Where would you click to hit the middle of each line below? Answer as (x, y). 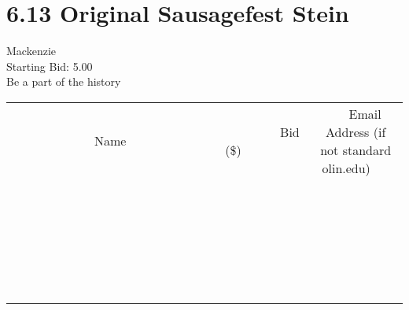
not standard (356, 149)
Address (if (356, 131)
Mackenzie (31, 51)
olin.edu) (346, 168)
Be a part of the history (64, 81)
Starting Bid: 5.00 (50, 66)
